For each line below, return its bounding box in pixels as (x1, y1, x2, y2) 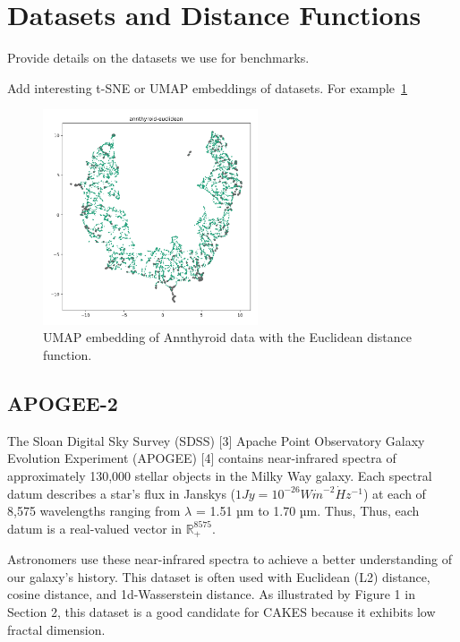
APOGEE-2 (7, 389, 118, 416)
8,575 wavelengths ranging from (7, 501, 181, 520)
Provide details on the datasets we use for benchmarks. (7, 48, 310, 67)
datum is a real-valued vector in (7, 518, 182, 537)
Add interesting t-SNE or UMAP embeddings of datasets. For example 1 (7, 78, 408, 97)
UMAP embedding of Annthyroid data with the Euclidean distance (43, 328, 413, 347)
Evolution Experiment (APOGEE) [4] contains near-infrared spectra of (7, 449, 396, 467)
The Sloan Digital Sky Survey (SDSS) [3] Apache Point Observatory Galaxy (7, 431, 425, 449)
